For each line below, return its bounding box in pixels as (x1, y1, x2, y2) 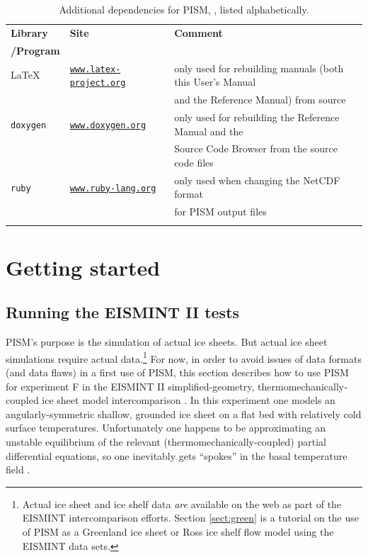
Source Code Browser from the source (174, 141, 338, 156)
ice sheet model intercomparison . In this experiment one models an (42, 393, 335, 407)
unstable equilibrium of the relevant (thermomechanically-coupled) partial (6, 434, 326, 449)
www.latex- (69, 64, 121, 74)
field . (6, 462, 30, 477)
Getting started (6, 252, 161, 281)
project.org (69, 78, 126, 89)
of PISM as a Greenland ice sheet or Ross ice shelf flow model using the (22, 524, 334, 539)
